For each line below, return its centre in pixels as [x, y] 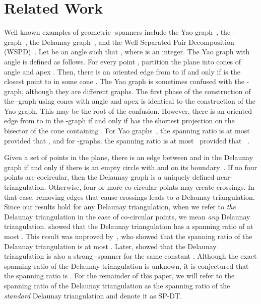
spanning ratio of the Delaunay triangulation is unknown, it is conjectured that [126, 265]
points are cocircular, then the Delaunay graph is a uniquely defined [109, 177]
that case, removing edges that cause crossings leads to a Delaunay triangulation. [129, 197]
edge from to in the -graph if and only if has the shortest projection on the [119, 121]
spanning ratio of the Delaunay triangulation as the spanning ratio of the [117, 285]
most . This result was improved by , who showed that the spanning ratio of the [128, 236]
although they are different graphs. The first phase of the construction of [138, 91]
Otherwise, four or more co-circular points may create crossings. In [151, 187]
